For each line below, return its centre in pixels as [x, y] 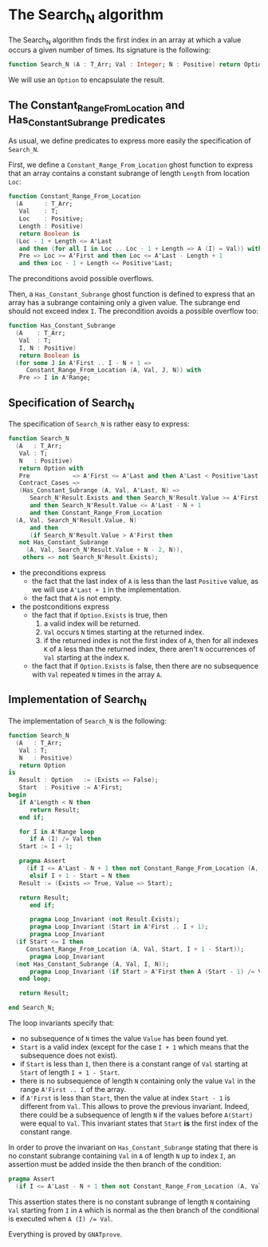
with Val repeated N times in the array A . [97, 675]
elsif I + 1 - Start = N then [79, 876]
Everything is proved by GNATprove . [65, 1234]
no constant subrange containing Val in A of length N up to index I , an [122, 1156]
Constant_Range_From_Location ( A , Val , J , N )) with [114, 370]
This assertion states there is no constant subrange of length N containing [129, 1201]
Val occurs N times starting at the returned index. [124, 632]
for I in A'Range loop [56, 832]
